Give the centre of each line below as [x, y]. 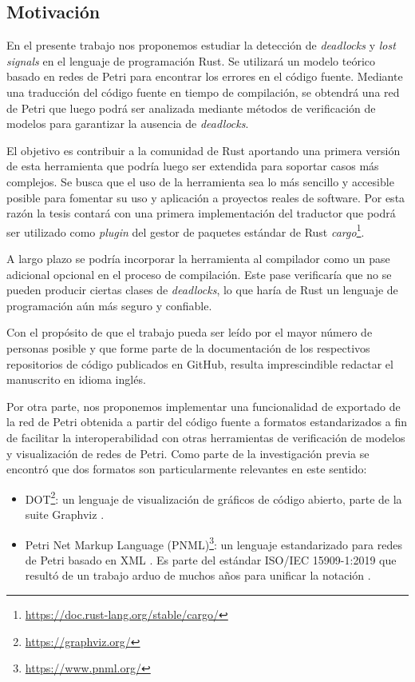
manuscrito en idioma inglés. [76, 379]
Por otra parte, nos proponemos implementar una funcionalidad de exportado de [204, 406]
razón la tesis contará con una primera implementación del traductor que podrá [201, 213]
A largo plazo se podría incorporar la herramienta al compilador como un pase [198, 258]
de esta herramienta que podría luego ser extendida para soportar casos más [193, 166]
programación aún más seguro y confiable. [109, 305]
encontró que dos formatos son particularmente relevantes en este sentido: [187, 469]
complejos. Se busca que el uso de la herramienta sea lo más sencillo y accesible [200, 181]
